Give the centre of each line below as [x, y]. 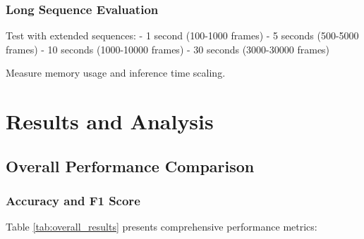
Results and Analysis [110, 121]
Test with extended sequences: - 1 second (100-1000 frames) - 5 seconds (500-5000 [182, 35]
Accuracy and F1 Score [73, 201]
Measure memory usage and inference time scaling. [116, 73]
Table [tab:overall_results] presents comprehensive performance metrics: [162, 227]
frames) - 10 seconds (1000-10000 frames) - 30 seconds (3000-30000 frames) [168, 49]
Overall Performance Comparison [130, 166]
